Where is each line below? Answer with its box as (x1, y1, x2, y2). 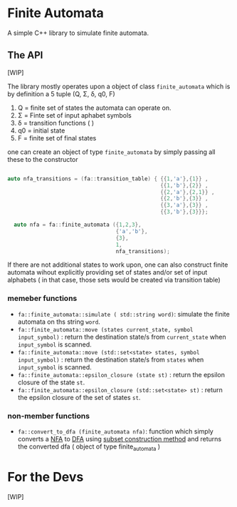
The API (7, 49, 43, 61)
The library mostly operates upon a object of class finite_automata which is (7, 82, 231, 91)
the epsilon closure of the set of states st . (17, 393, 141, 401)
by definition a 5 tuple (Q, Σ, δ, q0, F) (7, 89, 115, 98)
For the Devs (7, 468, 84, 485)
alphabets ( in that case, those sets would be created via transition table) (7, 276, 221, 285)
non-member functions (7, 411, 90, 421)
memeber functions (7, 294, 78, 304)
